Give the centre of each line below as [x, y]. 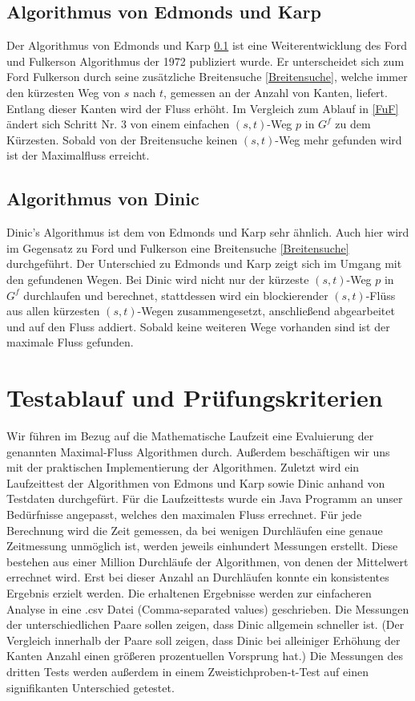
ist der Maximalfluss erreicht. [78, 155]
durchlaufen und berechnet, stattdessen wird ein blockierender [176, 295]
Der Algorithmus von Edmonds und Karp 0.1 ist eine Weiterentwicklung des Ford [207, 45]
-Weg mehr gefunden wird [338, 139]
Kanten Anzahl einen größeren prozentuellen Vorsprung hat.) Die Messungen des [205, 656]
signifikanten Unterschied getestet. [91, 687]
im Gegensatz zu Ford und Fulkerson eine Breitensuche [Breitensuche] [178, 247]
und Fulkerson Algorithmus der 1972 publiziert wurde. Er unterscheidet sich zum [205, 61]
